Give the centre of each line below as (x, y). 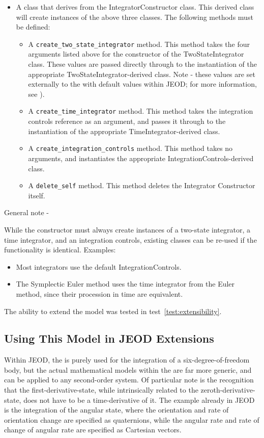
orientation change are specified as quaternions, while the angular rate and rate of (132, 419)
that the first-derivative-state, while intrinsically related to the (101, 390)
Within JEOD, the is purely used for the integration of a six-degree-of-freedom (127, 360)
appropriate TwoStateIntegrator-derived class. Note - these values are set (142, 74)
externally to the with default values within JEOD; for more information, (142, 84)
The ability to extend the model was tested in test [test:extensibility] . (113, 311)
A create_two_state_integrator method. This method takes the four (139, 44)
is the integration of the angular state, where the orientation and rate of (116, 410)
